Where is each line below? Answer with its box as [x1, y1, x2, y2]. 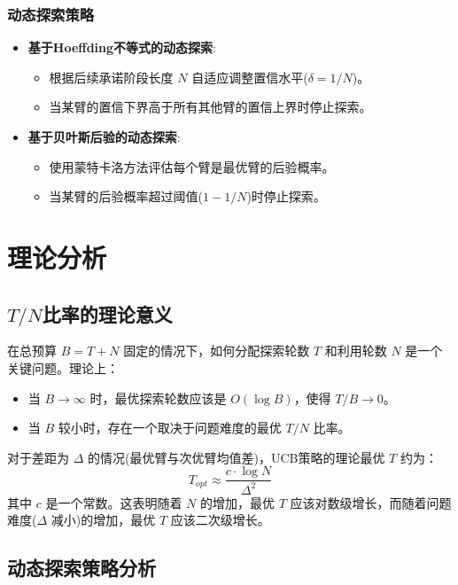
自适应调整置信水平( [191, 67, 308, 86]
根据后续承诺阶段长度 [49, 67, 174, 86]
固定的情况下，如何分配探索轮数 [123, 341, 310, 360]
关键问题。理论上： [7, 358, 119, 377]
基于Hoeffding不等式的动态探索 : [27, 38, 216, 57]
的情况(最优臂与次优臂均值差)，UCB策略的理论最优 [88, 448, 385, 466]
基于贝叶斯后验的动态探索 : [27, 128, 181, 145]
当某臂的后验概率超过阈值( [49, 187, 204, 206]
